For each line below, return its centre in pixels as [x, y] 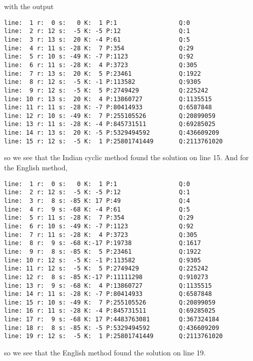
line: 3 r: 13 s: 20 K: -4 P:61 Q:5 [97, 39]
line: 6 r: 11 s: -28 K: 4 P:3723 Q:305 [101, 65]
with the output [29, 6]
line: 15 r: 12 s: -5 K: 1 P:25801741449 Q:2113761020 [114, 141]
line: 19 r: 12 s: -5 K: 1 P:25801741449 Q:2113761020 [114, 336]
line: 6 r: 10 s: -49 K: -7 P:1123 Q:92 [99, 226]
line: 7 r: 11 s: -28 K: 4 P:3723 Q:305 [101, 235]
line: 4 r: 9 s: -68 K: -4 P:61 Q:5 [97, 209]
